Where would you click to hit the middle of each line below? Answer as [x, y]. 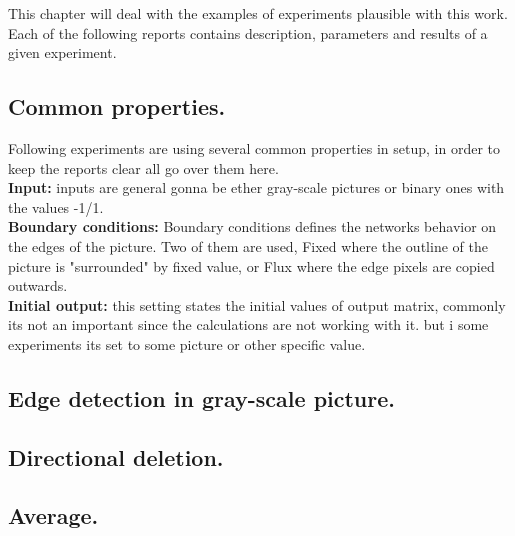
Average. [53, 515]
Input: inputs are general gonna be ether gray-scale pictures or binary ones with [256, 187]
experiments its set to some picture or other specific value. [187, 343]
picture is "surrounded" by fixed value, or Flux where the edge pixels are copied [251, 265]
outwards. [38, 285]
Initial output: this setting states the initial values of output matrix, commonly [257, 304]
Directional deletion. [116, 456]
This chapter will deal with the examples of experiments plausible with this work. [258, 13]
